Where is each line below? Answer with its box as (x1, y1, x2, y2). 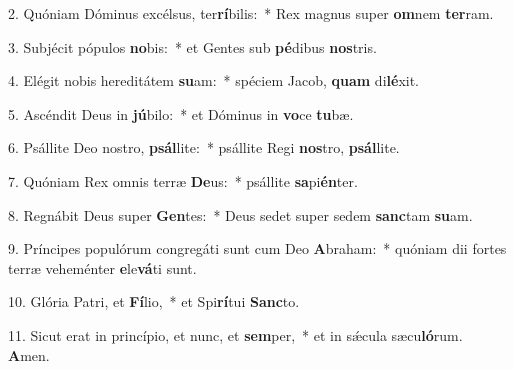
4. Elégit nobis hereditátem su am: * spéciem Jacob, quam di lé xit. (8, 70, 420, 91)
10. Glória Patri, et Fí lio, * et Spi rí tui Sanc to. (8, 291, 300, 312)
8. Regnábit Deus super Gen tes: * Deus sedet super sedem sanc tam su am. (8, 204, 473, 225)
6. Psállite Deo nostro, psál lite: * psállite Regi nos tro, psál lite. (8, 137, 400, 158)
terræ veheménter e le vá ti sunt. (8, 257, 197, 278)
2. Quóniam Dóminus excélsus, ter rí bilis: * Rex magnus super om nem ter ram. (8, 3, 494, 23)
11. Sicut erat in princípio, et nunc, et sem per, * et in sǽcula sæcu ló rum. (8, 324, 463, 345)
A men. (8, 344, 50, 365)
